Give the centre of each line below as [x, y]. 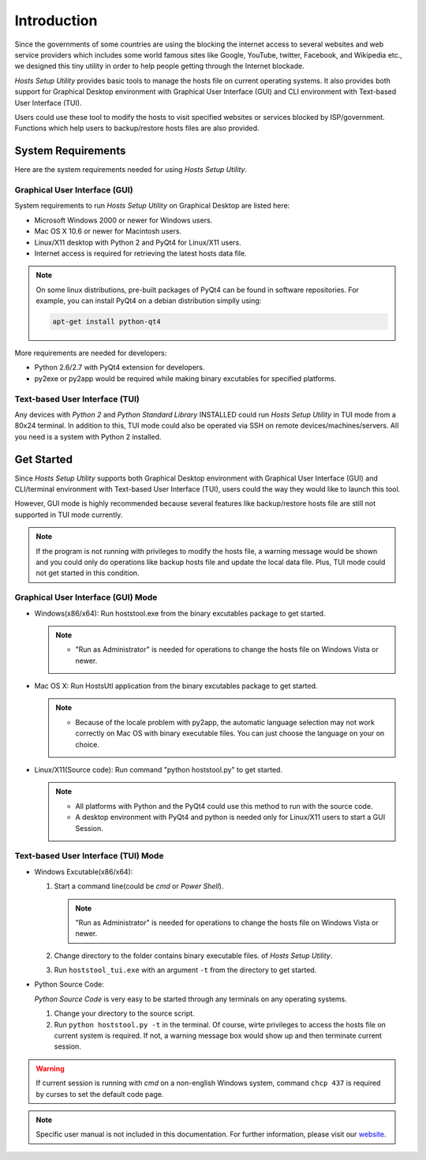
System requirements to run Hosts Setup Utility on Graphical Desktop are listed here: [152, 206]
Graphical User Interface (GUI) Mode [86, 597]
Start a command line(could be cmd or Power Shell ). [139, 886]
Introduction [56, 21]
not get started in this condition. [88, 573]
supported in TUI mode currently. [69, 515]
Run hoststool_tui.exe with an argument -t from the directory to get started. [185, 970]
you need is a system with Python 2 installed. [88, 436]
